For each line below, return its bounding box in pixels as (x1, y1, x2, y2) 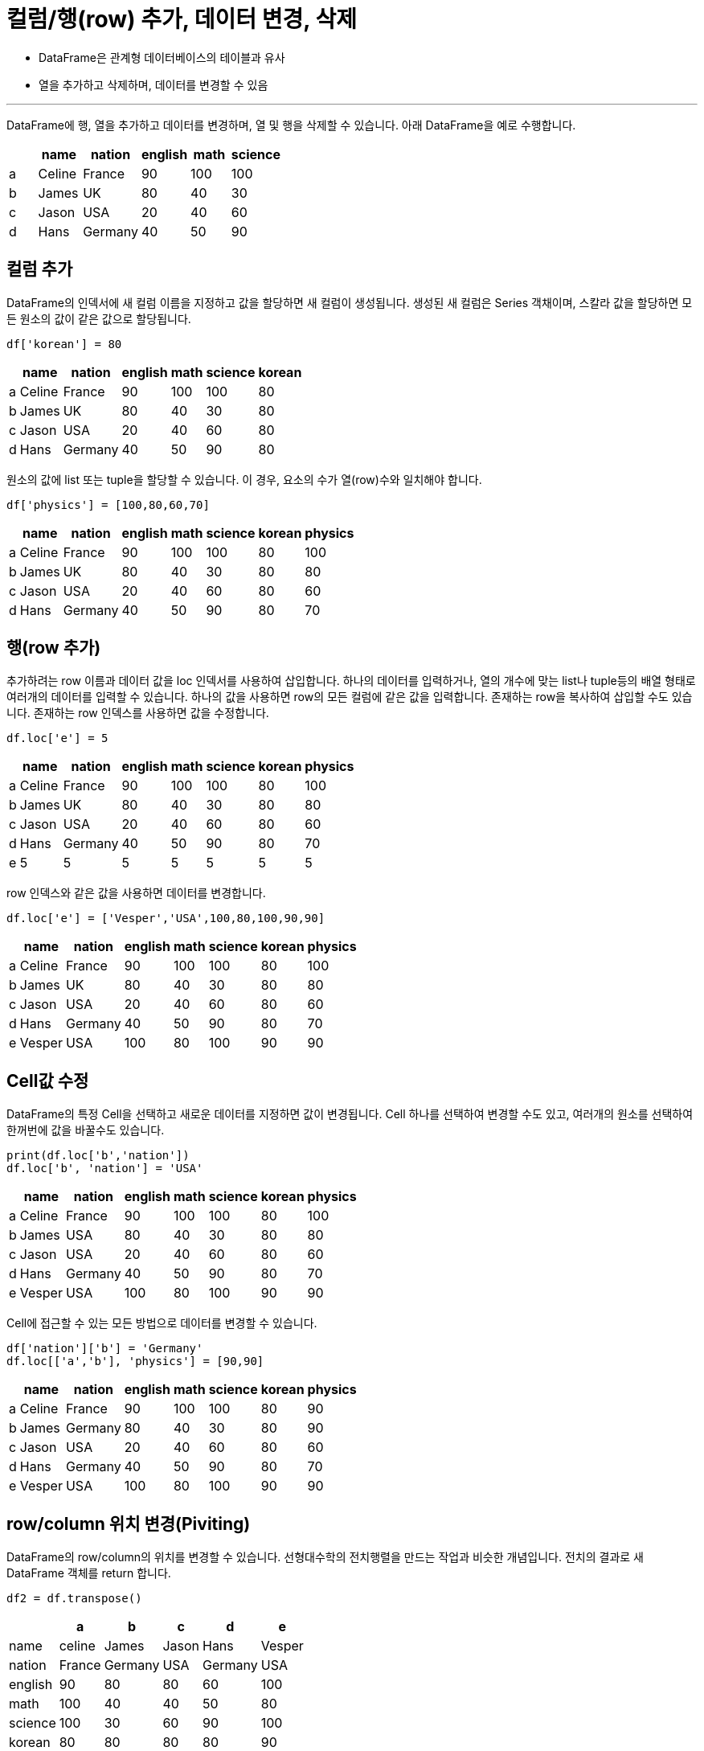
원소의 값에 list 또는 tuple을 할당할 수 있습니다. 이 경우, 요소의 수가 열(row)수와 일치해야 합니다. (6, 472, 482, 486)
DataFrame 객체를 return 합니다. (6, 1566, 171, 1581)
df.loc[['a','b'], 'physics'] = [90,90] (6, 1355, 264, 1368)
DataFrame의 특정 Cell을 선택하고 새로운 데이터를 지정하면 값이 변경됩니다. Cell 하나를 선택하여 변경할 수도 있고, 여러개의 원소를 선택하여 (6, 1107, 694, 1122)
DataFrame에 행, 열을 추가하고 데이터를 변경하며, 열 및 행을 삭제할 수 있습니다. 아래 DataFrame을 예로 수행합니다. (6, 117, 576, 132)
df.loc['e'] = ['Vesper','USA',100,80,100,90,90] (6, 912, 325, 925)
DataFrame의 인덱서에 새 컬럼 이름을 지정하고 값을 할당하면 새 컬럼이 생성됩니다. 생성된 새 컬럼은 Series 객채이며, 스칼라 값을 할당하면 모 (6, 295, 693, 310)
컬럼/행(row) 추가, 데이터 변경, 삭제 (6, 6, 357, 33)
